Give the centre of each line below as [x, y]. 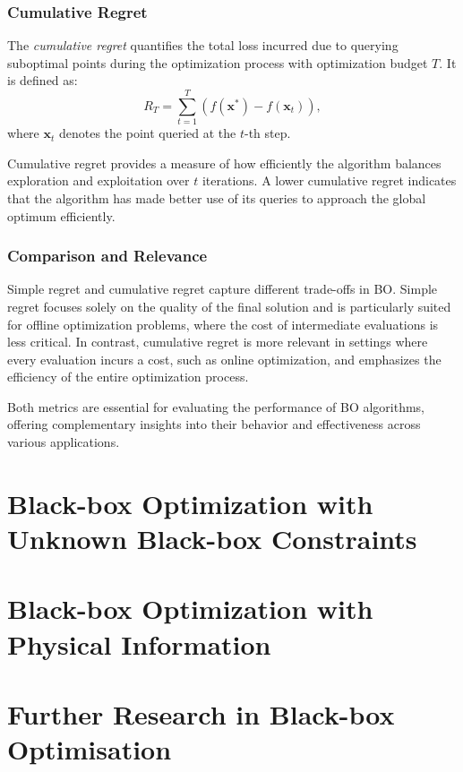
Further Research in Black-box [201, 713]
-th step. [268, 133]
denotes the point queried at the [147, 133]
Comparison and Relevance [107, 256]
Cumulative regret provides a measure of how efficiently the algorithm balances [224, 163]
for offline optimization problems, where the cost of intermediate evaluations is [223, 324]
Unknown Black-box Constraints [212, 539]
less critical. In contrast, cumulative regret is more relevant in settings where [218, 342]
